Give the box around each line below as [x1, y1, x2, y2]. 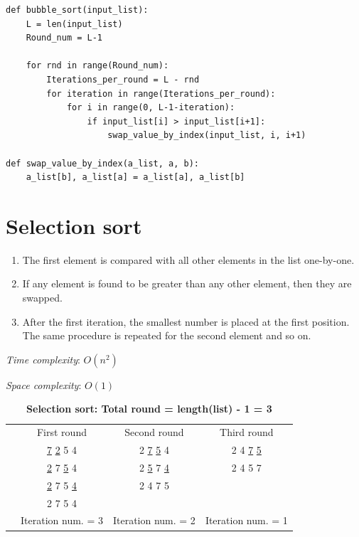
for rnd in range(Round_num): [26, 60, 169, 71]
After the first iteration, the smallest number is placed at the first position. [22, 314, 350, 329]
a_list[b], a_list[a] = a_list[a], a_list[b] [26, 172, 245, 183]
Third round [220, 425, 274, 440]
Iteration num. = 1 [205, 513, 288, 528]
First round [36, 425, 87, 440]
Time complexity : [6, 351, 80, 366]
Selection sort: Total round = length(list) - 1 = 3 [26, 401, 272, 416]
